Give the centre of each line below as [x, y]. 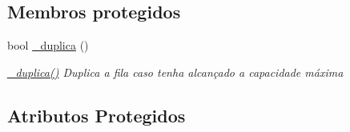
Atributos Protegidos [97, 115]
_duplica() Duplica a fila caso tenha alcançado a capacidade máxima [175, 72]
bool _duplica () [48, 45]
